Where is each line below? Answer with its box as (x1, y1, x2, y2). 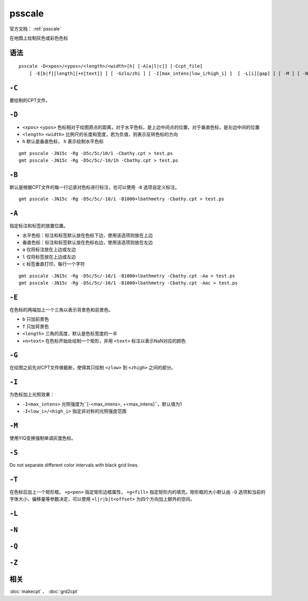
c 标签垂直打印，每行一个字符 (22, 261, 85, 267)
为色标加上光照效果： (9, 392, 55, 398)
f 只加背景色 (22, 323, 49, 329)
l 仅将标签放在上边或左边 (22, 254, 76, 260)
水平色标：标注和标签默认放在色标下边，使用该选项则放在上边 (22, 232, 153, 238)
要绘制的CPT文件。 (9, 97, 51, 103)
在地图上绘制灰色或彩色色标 (9, 35, 68, 41)
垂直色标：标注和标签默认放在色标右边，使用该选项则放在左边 (22, 239, 153, 246)
